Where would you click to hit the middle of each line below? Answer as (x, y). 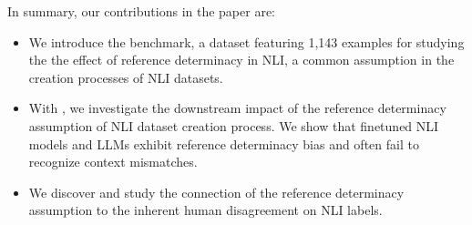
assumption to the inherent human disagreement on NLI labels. (205, 210)
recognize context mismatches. (113, 162)
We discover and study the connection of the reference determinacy (216, 192)
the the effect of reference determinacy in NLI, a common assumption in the (241, 60)
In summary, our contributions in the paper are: (141, 11)
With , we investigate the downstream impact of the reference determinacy (237, 108)
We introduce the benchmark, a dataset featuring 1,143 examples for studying (246, 41)
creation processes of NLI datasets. (126, 77)
